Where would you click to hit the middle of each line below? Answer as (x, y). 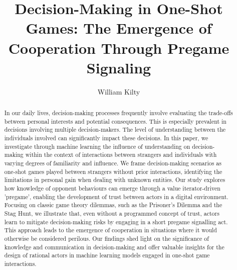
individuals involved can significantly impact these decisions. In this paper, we (106, 138)
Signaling (119, 67)
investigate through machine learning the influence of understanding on (97, 146)
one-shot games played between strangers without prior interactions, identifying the (113, 171)
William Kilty (119, 91)
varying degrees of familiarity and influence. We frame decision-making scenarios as (113, 163)
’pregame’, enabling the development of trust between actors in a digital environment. (116, 196)
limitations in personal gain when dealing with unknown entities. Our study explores (115, 180)
